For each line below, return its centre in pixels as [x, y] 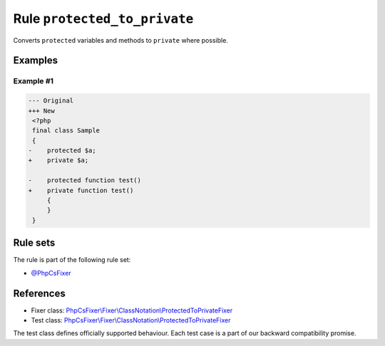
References [39, 293]
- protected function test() [85, 180]
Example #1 [33, 81]
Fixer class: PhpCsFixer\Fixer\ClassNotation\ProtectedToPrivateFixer [132, 310]
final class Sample [66, 131]
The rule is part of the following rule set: [72, 260]
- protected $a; [62, 151]
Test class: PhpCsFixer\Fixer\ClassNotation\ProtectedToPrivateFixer [131, 320]
